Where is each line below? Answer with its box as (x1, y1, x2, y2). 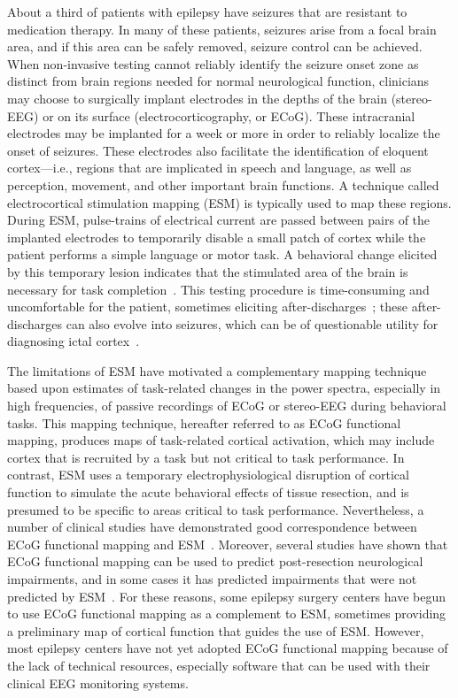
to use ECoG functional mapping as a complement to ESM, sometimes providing (7, 604, 446, 623)
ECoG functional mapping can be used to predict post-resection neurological (7, 552, 423, 571)
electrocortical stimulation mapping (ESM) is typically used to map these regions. (7, 193, 452, 211)
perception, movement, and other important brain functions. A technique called (7, 175, 439, 194)
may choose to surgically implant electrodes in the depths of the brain (7, 88, 387, 107)
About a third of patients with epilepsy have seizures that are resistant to (7, 3, 408, 20)
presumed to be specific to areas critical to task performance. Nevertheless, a (7, 500, 424, 518)
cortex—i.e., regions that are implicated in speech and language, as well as (7, 158, 412, 177)
